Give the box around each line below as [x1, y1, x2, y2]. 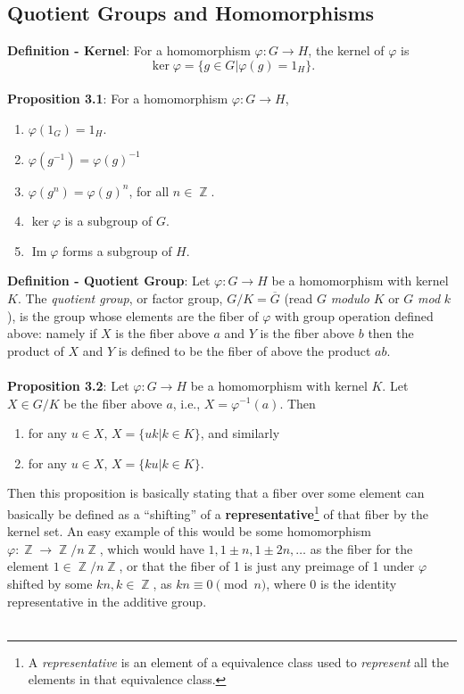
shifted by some [7, 574, 93, 592]
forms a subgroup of [62, 241, 172, 260]
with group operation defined [274, 306, 434, 325]
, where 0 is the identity [266, 574, 397, 592]
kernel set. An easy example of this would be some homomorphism [7, 522, 371, 541]
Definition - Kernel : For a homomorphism [7, 41, 251, 60]
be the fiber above [63, 393, 162, 412]
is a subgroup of [64, 211, 153, 230]
